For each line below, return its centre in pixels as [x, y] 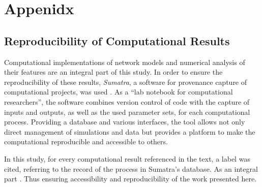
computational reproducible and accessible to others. [86, 142]
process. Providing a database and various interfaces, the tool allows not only [125, 122]
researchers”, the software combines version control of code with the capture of [127, 101]
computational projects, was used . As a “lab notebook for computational [119, 92]
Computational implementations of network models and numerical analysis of [125, 62]
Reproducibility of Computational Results [117, 40]
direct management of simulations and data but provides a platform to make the [130, 131]
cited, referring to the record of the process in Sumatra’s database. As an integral [131, 168]
